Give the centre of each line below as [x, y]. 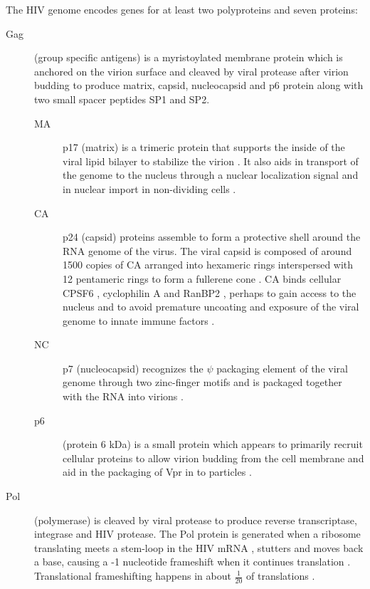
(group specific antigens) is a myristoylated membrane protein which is [189, 57]
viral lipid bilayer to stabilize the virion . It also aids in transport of [211, 161]
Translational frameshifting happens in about [133, 575]
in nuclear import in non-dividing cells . [149, 188]
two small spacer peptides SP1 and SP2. [122, 99]
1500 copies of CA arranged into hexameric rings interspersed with [208, 265]
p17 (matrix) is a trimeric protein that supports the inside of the [204, 147]
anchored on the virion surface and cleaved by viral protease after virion [191, 71]
